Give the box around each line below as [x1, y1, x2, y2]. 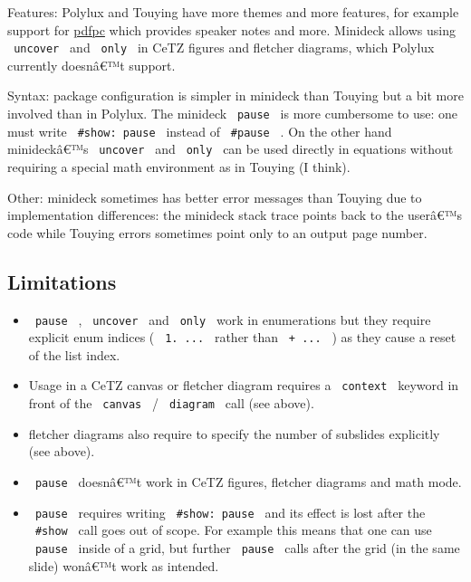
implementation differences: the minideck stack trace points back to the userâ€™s [7, 205, 463, 224]
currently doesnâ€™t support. [7, 55, 176, 74]
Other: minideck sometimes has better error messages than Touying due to [7, 187, 422, 206]
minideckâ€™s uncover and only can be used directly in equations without [7, 139, 454, 158]
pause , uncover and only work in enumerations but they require [34, 310, 431, 329]
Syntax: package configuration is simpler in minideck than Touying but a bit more [7, 86, 464, 105]
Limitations [7, 267, 117, 295]
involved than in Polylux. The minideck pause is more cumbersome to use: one [7, 104, 458, 123]
